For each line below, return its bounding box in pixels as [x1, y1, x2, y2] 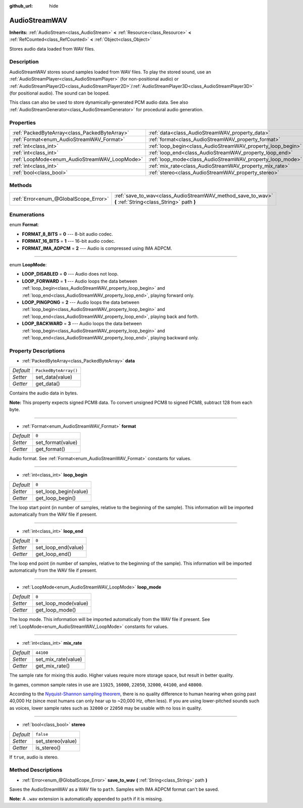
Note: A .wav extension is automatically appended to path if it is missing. [9, 795, 163, 801]
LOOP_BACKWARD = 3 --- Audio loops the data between [22, 321, 142, 327]
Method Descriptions [9, 767, 63, 774]
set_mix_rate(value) [35, 656, 82, 663]
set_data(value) [35, 374, 73, 381]
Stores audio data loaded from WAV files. [9, 46, 95, 52]
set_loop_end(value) [35, 544, 84, 551]
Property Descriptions [9, 347, 65, 354]
